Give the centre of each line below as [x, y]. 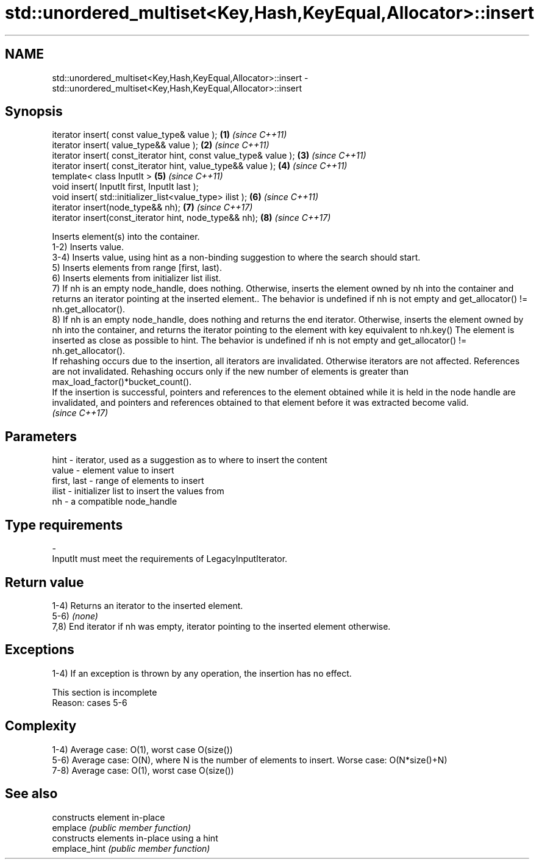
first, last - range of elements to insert [128, 481]
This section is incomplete [105, 692]
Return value [45, 582]
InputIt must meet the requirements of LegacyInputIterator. [170, 559]
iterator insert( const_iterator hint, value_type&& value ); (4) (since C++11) [200, 166]
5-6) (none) [75, 616]
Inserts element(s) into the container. [126, 237]
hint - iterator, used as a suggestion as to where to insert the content [190, 460]
